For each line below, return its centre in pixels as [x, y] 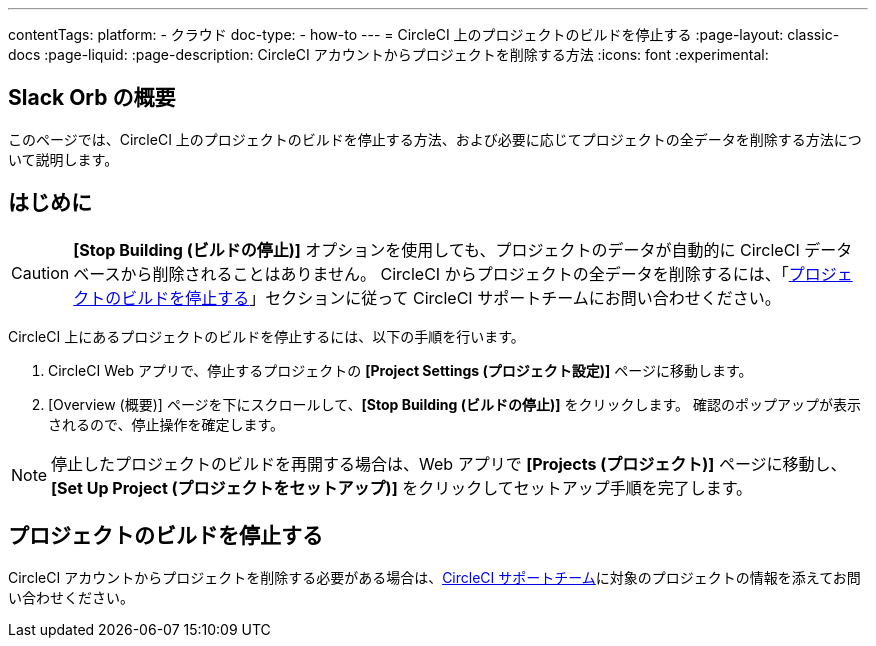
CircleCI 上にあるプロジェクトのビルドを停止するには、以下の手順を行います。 [266, 336]
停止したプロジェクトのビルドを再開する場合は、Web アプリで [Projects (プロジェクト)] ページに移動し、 [449, 463]
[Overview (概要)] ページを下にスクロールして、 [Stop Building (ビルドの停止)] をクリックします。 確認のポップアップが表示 [455, 404]
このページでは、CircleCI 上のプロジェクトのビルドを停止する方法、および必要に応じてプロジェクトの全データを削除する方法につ [435, 139]
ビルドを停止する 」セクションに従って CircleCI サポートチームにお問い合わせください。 [451, 297]
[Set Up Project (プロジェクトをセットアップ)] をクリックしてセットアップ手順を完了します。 [402, 487]
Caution [40, 272]
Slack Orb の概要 [92, 98]
